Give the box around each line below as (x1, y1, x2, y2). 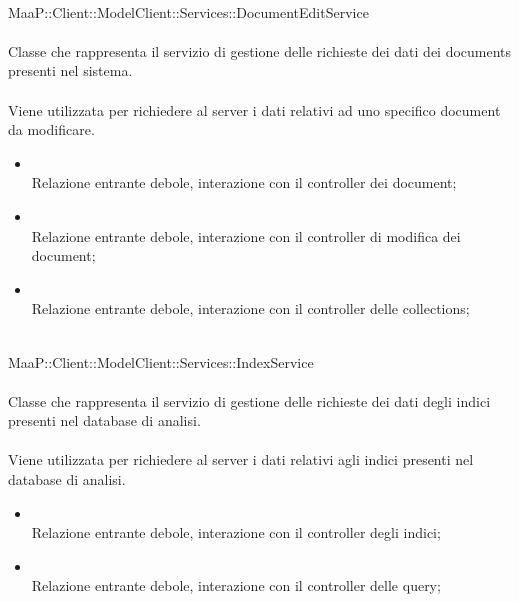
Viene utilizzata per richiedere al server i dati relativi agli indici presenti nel (8, 449, 474, 470)
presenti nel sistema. (8, 60, 133, 81)
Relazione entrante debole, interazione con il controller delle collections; (31, 298, 470, 319)
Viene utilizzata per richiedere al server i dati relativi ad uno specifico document (8, 99, 501, 120)
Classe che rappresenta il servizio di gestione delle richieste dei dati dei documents (8, 40, 512, 61)
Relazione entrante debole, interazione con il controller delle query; (31, 575, 441, 596)
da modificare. (8, 119, 95, 140)
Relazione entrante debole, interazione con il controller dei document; (31, 172, 457, 193)
